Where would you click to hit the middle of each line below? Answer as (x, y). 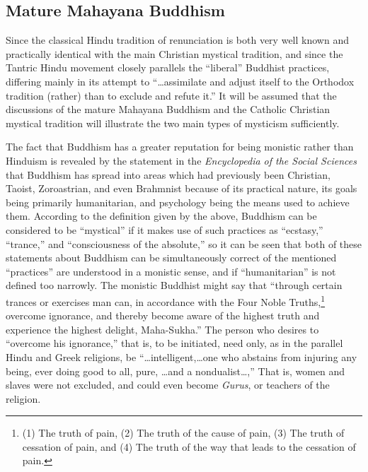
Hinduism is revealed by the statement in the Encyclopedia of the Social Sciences (181, 160)
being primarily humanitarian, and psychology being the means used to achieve (178, 202)
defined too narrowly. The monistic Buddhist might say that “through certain (174, 285)
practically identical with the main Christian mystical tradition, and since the (174, 53)
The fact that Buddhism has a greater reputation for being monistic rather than (180, 147)
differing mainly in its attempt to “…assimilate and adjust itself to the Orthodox (180, 81)
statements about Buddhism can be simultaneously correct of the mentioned (171, 258)
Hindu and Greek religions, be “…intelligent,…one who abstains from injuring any (182, 356)
